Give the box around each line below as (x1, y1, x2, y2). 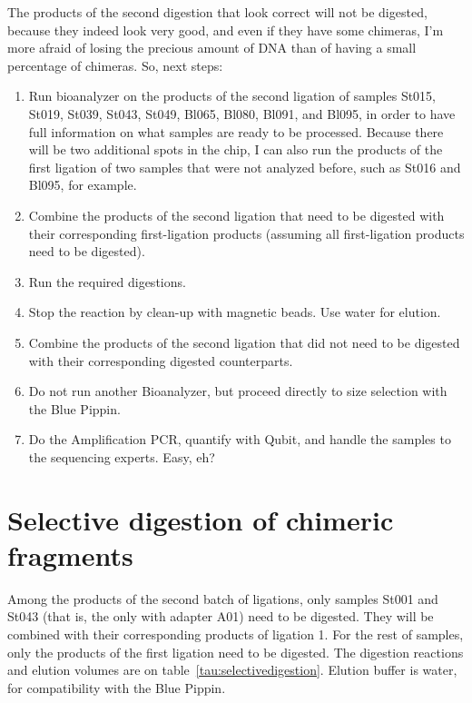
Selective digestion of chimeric (7, 500, 394, 538)
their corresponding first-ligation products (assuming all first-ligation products (28, 223, 465, 243)
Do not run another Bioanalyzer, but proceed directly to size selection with (28, 381, 447, 401)
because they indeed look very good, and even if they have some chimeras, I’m (7, 20, 444, 39)
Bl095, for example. (28, 175, 137, 194)
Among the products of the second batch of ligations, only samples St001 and (7, 589, 438, 608)
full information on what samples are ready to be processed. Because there (28, 122, 444, 141)
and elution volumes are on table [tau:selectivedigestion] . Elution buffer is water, (7, 660, 457, 679)
